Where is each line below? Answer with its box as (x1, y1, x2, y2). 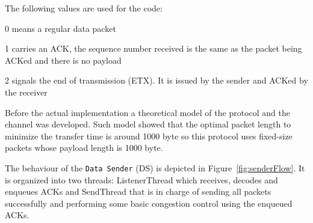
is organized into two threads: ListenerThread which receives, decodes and (5, 173, 278, 186)
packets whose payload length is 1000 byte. (5, 141, 163, 154)
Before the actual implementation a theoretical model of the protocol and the (5, 106, 290, 118)
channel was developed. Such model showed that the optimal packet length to (5, 118, 291, 130)
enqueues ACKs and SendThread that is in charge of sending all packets (5, 185, 271, 198)
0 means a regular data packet (5, 22, 116, 34)
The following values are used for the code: (5, 2, 163, 14)
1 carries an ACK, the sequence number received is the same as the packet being (5, 42, 302, 55)
